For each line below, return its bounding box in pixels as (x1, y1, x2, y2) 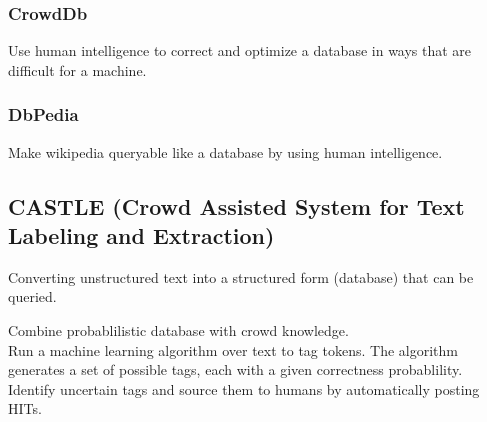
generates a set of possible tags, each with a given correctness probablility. (8, 359, 463, 380)
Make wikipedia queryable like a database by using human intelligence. (8, 141, 443, 162)
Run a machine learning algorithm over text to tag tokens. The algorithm (8, 339, 458, 360)
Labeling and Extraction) (8, 220, 275, 250)
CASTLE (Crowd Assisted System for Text (8, 190, 465, 221)
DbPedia (8, 102, 79, 127)
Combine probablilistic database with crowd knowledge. (8, 320, 349, 340)
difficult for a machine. (8, 59, 147, 80)
